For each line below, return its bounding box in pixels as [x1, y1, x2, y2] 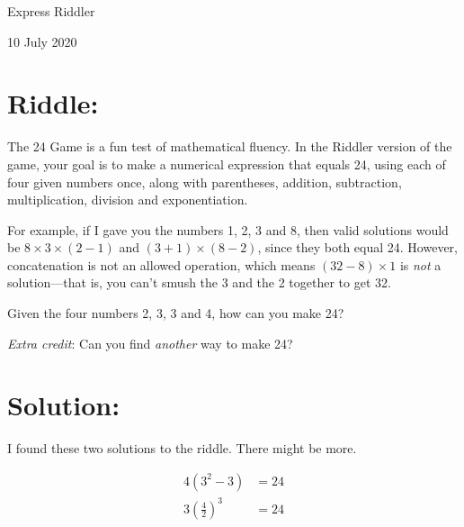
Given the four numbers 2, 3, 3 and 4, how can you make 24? [7, 304, 344, 323]
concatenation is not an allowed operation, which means [7, 255, 316, 274]
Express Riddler [7, 2, 95, 20]
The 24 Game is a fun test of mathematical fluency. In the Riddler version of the [7, 137, 452, 156]
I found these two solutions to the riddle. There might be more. [7, 439, 357, 458]
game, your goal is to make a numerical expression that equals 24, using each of [7, 154, 446, 173]
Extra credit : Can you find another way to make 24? [7, 333, 293, 352]
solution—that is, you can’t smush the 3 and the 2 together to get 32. [7, 273, 391, 292]
